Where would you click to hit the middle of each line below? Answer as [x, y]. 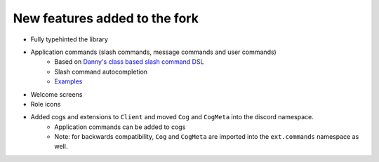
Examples [68, 81]
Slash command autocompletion [101, 72]
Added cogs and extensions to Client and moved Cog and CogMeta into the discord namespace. [172, 117]
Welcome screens [56, 94]
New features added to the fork [106, 18]
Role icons [46, 104]
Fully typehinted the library [69, 39]
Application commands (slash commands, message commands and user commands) [153, 52]
